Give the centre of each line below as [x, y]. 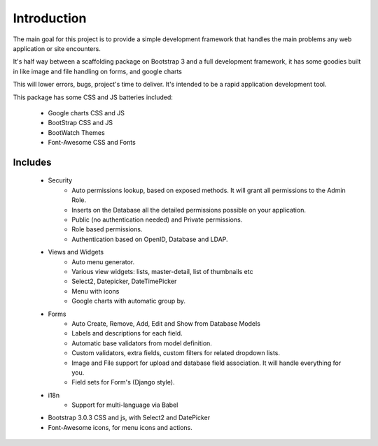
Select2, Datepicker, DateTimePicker [124, 281]
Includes [32, 162]
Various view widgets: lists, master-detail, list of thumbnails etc [162, 271]
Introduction [50, 18]
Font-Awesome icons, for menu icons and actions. [120, 427]
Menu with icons [96, 291]
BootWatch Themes [76, 132]
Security [60, 180]
